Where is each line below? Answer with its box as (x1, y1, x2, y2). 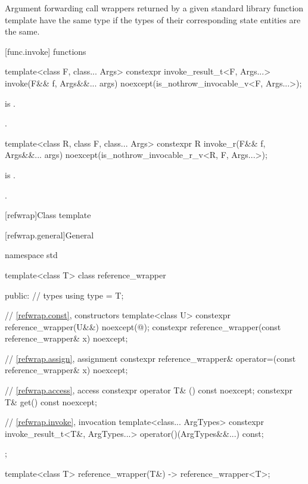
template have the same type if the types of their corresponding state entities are (5, 13, 301, 26)
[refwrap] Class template (5, 209, 91, 221)
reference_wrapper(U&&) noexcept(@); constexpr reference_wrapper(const (5, 320, 281, 333)
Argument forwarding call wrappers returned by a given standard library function (5, 2, 304, 14)
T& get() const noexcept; (5, 395, 97, 408)
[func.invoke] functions (5, 45, 86, 57)
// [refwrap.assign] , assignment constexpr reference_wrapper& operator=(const (5, 352, 296, 364)
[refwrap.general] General (5, 228, 94, 241)
